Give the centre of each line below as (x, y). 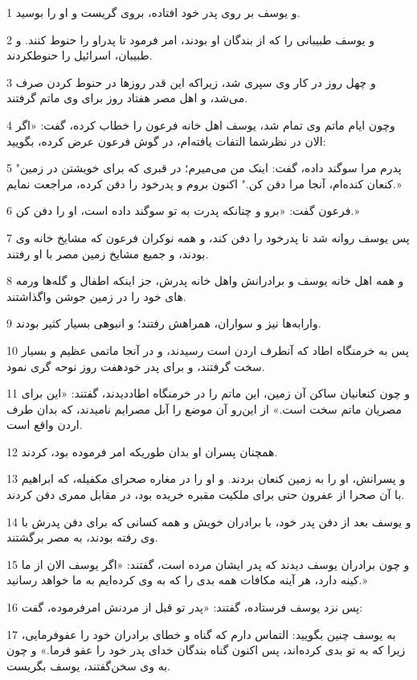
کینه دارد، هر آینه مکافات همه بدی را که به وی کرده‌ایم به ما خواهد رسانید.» (187, 580)
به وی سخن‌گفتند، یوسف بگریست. (89, 665)
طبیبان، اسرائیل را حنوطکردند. (80, 55)
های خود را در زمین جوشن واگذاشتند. (96, 296)
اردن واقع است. (45, 424)
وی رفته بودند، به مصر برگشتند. (82, 537)
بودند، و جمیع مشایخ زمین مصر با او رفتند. (108, 253)
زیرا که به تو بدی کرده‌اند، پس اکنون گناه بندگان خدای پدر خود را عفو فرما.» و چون (206, 650)
